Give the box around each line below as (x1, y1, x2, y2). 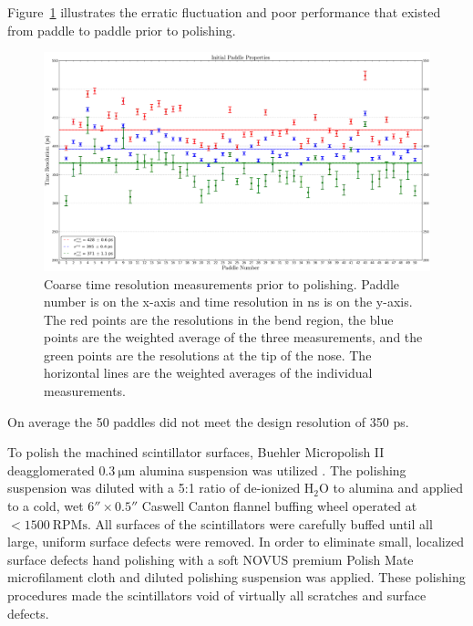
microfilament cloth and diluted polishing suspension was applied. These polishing (7, 568, 466, 587)
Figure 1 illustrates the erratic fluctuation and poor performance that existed (7, 3, 441, 21)
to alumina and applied (333, 478, 463, 497)
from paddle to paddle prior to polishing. (7, 20, 236, 39)
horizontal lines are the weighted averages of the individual (44, 363, 373, 382)
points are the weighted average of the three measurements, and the (44, 328, 423, 347)
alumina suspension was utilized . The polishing (139, 460, 406, 479)
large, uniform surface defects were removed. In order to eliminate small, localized (7, 532, 464, 551)
